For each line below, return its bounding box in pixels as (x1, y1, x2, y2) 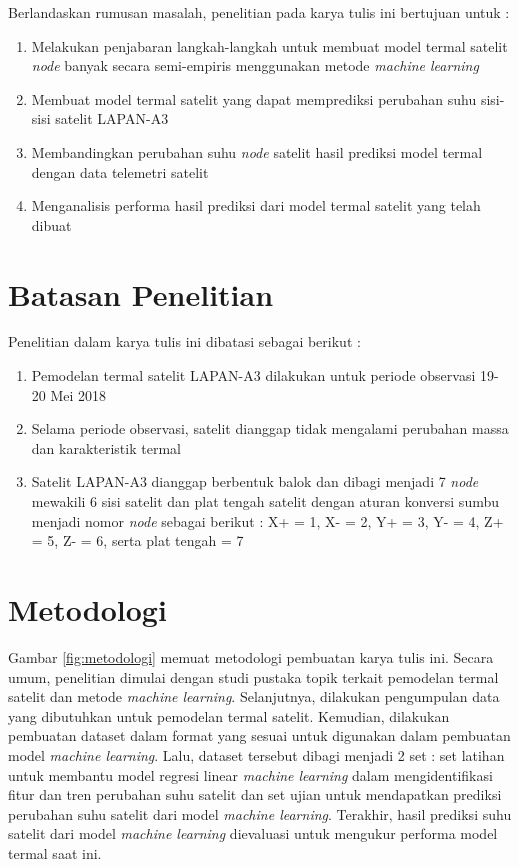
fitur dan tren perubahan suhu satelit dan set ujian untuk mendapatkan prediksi (8, 784, 502, 805)
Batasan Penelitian (8, 273, 274, 314)
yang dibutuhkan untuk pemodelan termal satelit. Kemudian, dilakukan (8, 705, 450, 726)
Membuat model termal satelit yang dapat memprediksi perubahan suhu (31, 88, 477, 109)
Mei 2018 (50, 384, 107, 405)
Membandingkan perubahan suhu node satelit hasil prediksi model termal (31, 141, 483, 162)
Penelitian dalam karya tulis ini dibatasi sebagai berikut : (8, 331, 361, 352)
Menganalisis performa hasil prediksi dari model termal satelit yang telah (31, 195, 481, 216)
